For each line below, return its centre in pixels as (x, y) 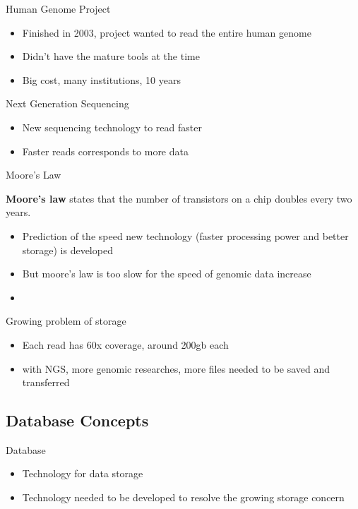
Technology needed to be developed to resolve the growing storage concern (183, 497)
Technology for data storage (83, 473)
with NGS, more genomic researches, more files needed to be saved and (176, 368)
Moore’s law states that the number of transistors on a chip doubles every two (179, 198)
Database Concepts (77, 420)
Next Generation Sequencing (67, 103)
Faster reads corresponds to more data (105, 151)
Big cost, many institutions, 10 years (101, 79)
